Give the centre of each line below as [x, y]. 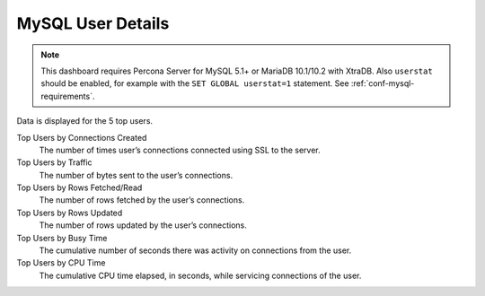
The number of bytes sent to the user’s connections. [136, 175]
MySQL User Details [93, 23]
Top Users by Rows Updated [70, 213]
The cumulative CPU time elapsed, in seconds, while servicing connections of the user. [200, 275]
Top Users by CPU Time [61, 263]
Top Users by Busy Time [62, 238]
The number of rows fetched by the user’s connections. [142, 200]
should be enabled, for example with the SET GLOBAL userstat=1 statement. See [195, 83]
